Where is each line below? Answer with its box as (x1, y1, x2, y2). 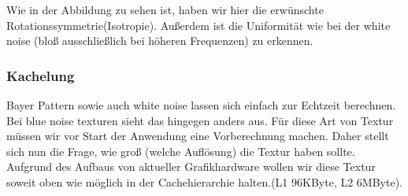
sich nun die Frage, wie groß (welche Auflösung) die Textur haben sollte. (6, 142, 355, 159)
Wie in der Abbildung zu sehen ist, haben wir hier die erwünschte (6, 2, 324, 17)
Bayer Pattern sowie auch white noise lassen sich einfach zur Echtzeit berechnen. (6, 97, 396, 113)
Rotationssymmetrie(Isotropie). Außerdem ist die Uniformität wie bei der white (6, 17, 391, 33)
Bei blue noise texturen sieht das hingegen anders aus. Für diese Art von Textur (6, 112, 394, 128)
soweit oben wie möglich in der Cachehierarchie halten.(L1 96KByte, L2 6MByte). (6, 173, 402, 190)
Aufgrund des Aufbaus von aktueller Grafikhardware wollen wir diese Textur (6, 158, 376, 175)
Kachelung (6, 65, 75, 85)
